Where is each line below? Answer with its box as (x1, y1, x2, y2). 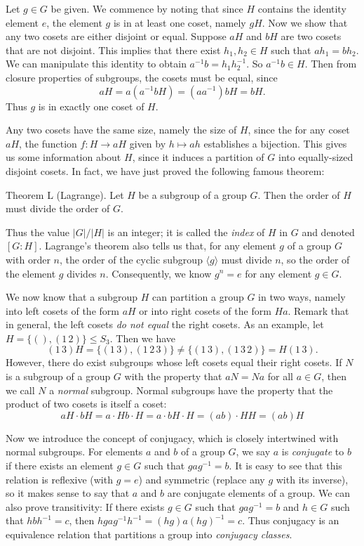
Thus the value (6, 224, 70, 239)
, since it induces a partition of (132, 150, 264, 164)
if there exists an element (6, 458, 114, 473)
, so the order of (281, 252, 350, 266)
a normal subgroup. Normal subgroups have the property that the (49, 382, 333, 397)
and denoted (302, 224, 355, 239)
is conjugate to (281, 444, 344, 459)
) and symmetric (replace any (138, 472, 265, 486)
